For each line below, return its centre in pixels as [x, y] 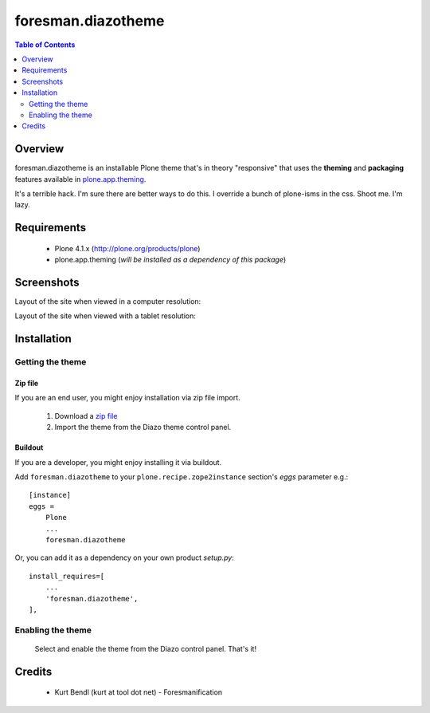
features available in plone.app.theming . [80, 179]
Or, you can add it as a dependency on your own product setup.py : [125, 557]
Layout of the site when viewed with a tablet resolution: [106, 316]
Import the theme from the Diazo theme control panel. [143, 427]
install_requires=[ [67, 576]
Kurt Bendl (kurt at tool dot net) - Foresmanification [139, 692]
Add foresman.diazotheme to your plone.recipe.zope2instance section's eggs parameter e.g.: [182, 477]
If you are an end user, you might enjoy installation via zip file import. [127, 398]
